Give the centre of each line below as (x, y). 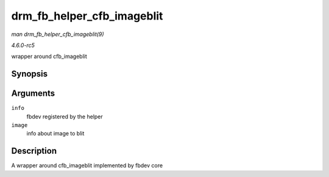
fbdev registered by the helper (65, 117)
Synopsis (30, 74)
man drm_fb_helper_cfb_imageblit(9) (58, 34)
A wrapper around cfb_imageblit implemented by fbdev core (87, 165)
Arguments (33, 94)
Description (34, 151)
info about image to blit (55, 134)
